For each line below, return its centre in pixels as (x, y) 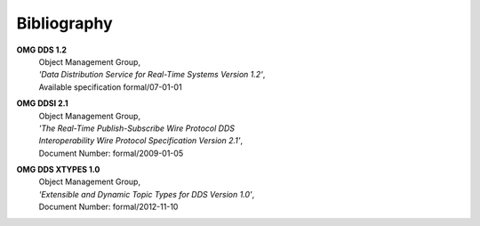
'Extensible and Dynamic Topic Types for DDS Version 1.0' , (147, 194)
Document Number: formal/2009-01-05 (111, 153)
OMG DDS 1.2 (41, 50)
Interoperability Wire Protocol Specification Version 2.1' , (141, 141)
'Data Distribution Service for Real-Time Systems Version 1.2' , (152, 75)
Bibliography (64, 23)
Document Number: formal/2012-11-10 (108, 207)
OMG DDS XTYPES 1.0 (58, 170)
